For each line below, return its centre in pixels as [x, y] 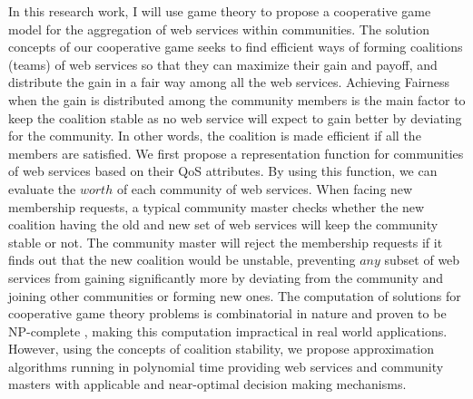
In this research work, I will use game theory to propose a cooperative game [220, 11]
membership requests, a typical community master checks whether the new [217, 206]
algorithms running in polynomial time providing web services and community [226, 366]
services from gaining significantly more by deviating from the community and [226, 277]
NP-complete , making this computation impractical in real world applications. [228, 331]
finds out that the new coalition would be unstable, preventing [182, 260]
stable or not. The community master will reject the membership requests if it [226, 242]
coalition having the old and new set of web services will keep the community [223, 224]
